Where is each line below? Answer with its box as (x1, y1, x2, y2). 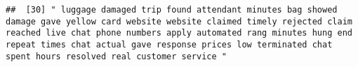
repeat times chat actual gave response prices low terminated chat (6, 39, 333, 50)
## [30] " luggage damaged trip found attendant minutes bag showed (6, 5, 338, 15)
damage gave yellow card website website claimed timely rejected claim (6, 16, 352, 27)
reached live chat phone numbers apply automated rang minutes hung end (6, 28, 352, 38)
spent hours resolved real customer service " (6, 51, 227, 61)
